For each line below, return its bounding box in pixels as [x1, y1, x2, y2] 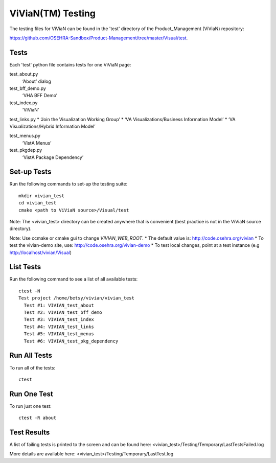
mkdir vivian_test [18, 193, 65, 199]
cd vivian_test [18, 200, 57, 206]
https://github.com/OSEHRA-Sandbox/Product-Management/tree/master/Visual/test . [9, 35, 188, 41]
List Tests [9, 263, 41, 271]
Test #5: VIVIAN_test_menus [24, 331, 95, 337]
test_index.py [9, 100, 38, 106]
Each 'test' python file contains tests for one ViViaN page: [9, 61, 131, 67]
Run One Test [9, 389, 53, 398]
